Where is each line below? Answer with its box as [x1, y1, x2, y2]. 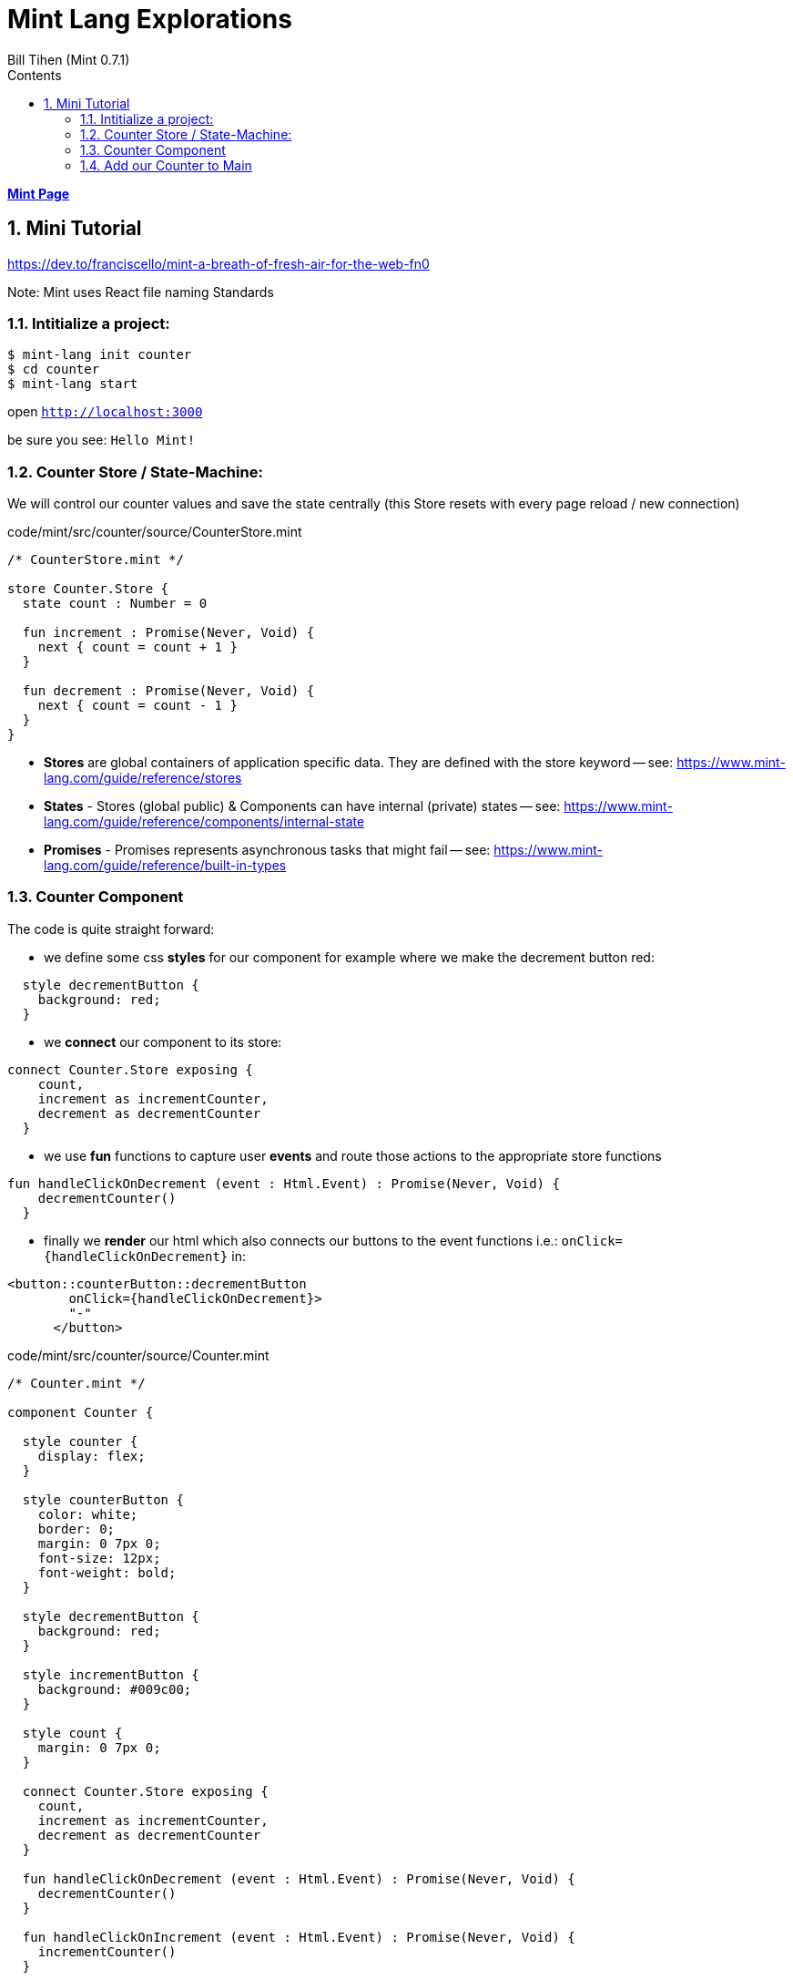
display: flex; [37, 1448, 146, 1463]
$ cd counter [7, 362, 100, 377]
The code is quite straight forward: [7, 920, 215, 937]
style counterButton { [22, 1492, 184, 1507]
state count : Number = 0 [22, 596, 208, 611]
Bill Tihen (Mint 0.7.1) [7, 51, 130, 67]
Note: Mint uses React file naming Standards [7, 283, 274, 300]
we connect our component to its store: [44, 1033, 282, 1050]
